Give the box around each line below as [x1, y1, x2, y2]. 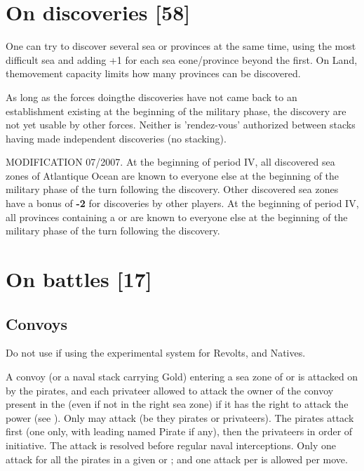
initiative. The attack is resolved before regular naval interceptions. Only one [6, 437, 336, 452]
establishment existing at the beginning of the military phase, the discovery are [6, 103, 346, 118]
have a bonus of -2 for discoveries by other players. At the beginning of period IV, [6, 196, 359, 211]
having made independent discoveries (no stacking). [6, 131, 227, 145]
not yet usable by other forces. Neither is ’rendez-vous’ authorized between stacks [6, 117, 356, 132]
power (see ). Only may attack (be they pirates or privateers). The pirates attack [6, 410, 354, 425]
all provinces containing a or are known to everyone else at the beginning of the [6, 209, 348, 224]
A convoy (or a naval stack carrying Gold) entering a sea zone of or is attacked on [6, 369, 358, 384]
